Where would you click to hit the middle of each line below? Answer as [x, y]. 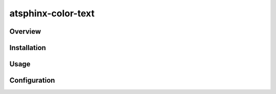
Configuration [32, 80]
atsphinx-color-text [52, 13]
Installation [28, 48]
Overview [25, 31]
